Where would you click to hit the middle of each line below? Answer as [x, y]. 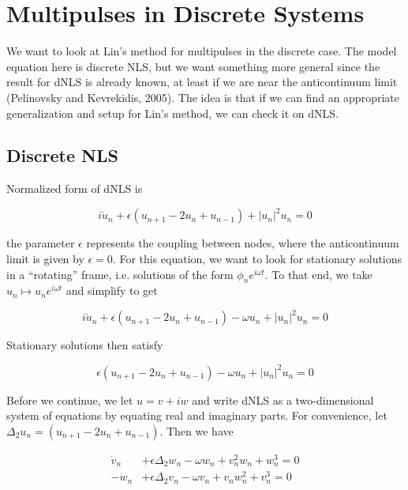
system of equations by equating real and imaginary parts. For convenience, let [197, 415]
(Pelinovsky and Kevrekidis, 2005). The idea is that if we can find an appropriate [203, 97]
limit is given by [45, 258]
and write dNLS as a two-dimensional [283, 400]
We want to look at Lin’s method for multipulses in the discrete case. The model [202, 51]
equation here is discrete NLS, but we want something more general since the [193, 66]
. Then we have [197, 430]
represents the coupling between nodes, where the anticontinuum [243, 243]
